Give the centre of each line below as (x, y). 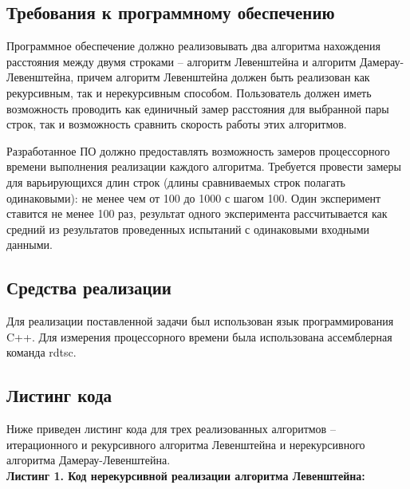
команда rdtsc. (41, 352)
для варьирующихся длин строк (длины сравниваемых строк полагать (176, 181)
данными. (30, 244)
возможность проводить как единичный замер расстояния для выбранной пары (198, 108)
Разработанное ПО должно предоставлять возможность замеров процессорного (198, 150)
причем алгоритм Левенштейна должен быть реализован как (223, 77)
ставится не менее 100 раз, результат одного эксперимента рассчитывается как (197, 213)
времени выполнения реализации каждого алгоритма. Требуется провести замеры (204, 166)
